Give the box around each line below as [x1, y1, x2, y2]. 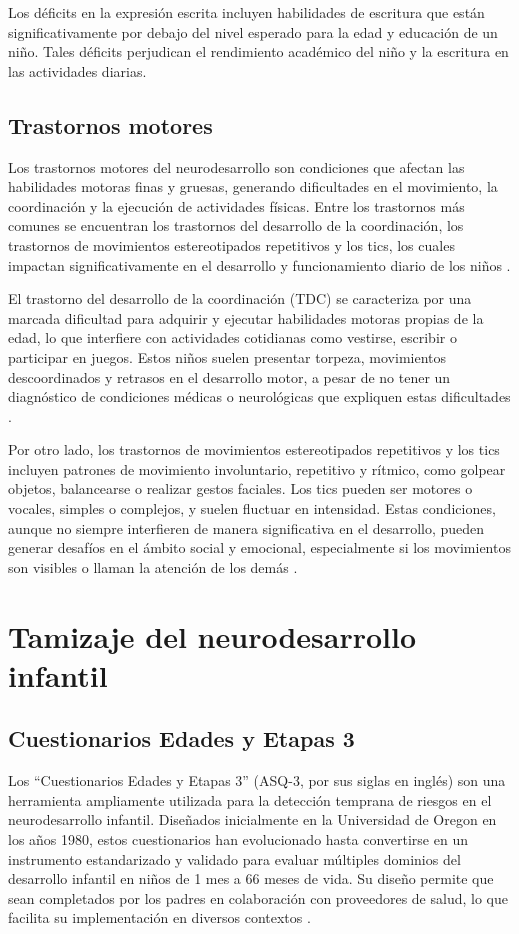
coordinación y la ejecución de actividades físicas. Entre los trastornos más [8, 195, 465, 216]
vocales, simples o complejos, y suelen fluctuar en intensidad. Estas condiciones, [8, 498, 496, 519]
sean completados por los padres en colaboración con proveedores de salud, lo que [8, 887, 508, 908]
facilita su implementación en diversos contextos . [8, 907, 311, 928]
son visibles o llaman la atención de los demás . [8, 556, 298, 577]
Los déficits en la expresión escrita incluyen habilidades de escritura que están [8, 2, 485, 22]
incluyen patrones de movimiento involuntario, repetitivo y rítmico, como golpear [8, 458, 506, 479]
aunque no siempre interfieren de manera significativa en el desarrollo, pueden [8, 517, 485, 538]
